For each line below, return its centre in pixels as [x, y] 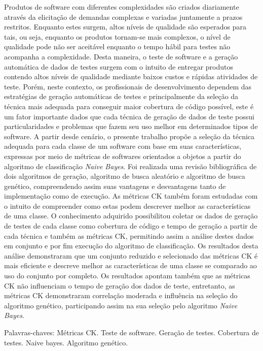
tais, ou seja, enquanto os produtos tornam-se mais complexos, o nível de [117, 36]
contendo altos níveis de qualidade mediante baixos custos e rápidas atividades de [131, 76]
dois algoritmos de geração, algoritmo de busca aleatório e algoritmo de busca [125, 176]
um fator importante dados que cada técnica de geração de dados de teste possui [129, 116]
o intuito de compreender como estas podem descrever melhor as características [127, 205]
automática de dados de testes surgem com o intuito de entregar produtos [119, 66]
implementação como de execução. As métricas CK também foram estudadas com [131, 196]
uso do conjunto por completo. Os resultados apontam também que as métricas [127, 276]
